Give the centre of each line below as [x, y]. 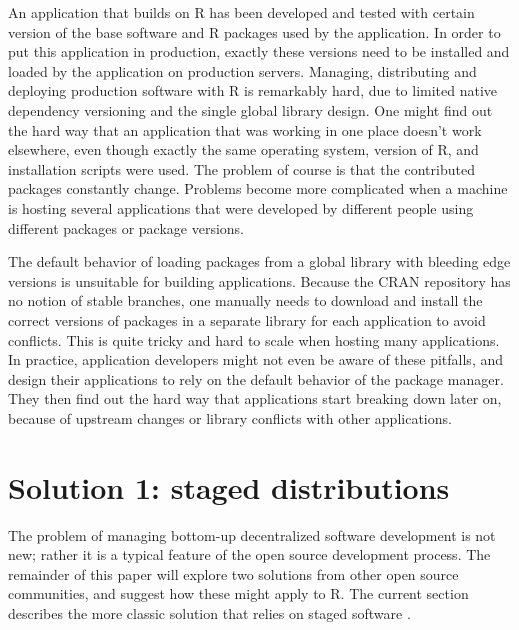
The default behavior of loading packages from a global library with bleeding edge [259, 261]
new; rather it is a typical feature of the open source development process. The [249, 554]
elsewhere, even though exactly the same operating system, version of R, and [243, 149]
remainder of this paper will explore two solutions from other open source [233, 573]
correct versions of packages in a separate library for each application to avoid [247, 319]
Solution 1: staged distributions [229, 486]
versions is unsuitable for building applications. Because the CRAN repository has [259, 280]
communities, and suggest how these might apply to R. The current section [238, 593]
